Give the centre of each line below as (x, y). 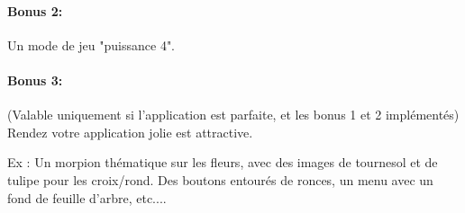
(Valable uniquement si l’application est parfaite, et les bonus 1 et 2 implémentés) (233, 115)
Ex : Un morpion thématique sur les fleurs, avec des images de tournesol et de (223, 162)
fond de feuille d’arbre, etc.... (87, 197)
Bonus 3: (35, 80)
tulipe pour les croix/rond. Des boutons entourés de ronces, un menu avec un (220, 179)
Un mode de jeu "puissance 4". (91, 44)
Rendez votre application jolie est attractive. (130, 132)
